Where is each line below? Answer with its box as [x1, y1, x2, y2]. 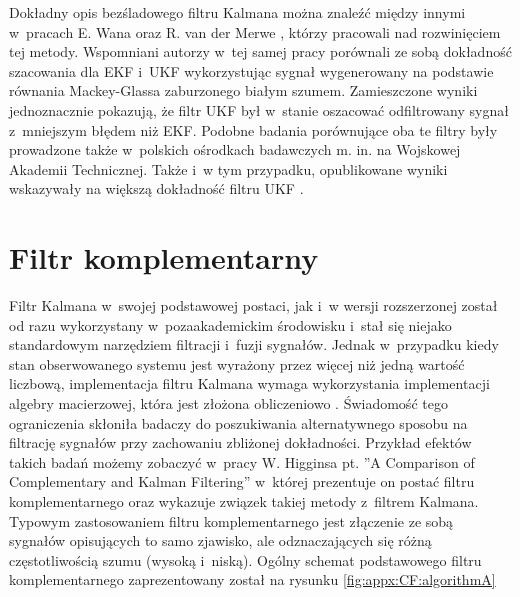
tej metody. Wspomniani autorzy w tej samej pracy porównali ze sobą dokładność [9, 41, 512, 62]
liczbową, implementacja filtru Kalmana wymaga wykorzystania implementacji [9, 373, 490, 394]
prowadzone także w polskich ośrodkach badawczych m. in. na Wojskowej [9, 139, 461, 160]
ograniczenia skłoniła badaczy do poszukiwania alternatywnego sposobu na [9, 412, 468, 433]
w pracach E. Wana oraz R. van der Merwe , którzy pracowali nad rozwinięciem [9, 21, 501, 42]
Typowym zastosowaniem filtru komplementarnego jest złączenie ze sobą [9, 510, 454, 531]
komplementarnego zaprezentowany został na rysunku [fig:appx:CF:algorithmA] [9, 569, 496, 590]
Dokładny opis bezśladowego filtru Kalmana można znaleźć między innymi [9, 2, 466, 22]
